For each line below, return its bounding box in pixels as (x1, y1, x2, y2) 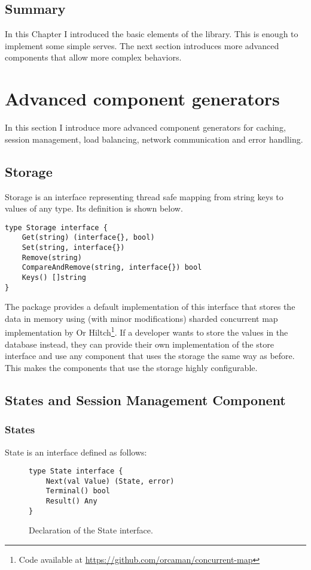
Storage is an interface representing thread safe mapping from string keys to (5, 190, 283, 203)
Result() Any (45, 497, 97, 506)
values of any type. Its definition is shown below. (5, 202, 183, 215)
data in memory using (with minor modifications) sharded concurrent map (5, 312, 278, 324)
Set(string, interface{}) (22, 243, 125, 252)
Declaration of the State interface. (29, 524, 153, 536)
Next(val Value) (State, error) (45, 476, 175, 485)
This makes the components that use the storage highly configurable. (5, 361, 258, 373)
